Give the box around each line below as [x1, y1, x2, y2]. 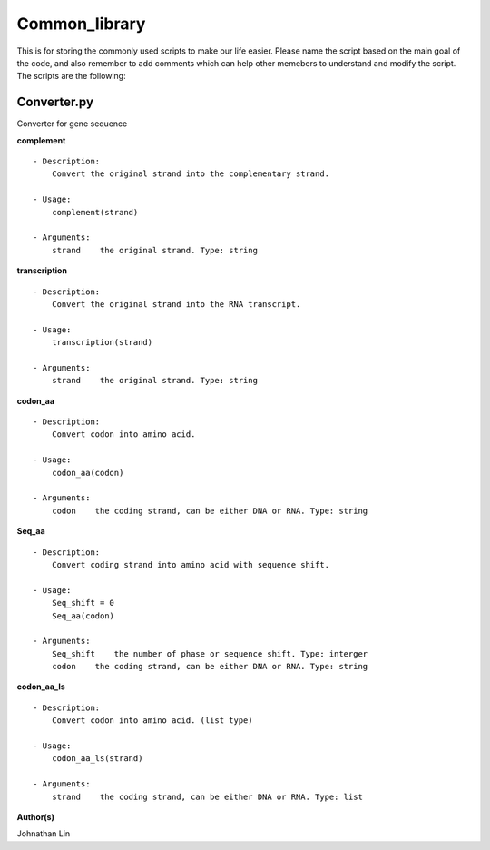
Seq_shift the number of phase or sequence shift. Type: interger [51, 648, 368, 658]
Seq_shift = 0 [51, 598, 115, 608]
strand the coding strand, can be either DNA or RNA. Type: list [51, 791, 363, 802]
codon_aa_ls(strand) [51, 754, 143, 764]
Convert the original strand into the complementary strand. [51, 169, 330, 179]
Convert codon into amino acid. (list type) [51, 716, 253, 726]
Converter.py [16, 94, 94, 110]
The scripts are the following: [16, 71, 126, 82]
